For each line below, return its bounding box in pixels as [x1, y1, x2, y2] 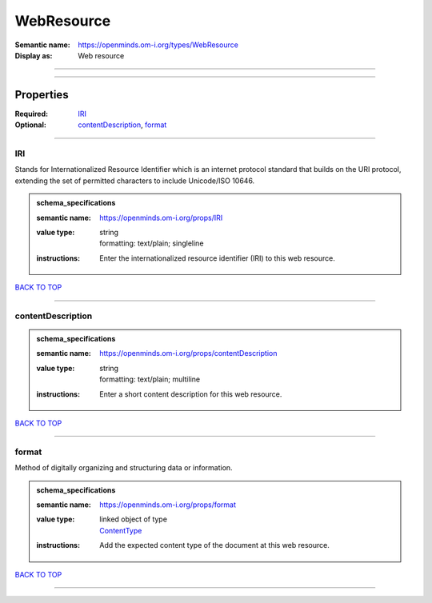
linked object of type [99, 514, 168, 524]
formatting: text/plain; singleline [99, 238, 204, 248]
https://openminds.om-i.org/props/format [99, 500, 236, 509]
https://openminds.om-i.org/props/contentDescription [99, 349, 278, 358]
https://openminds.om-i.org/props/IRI [99, 213, 223, 222]
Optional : [14, 120, 47, 130]
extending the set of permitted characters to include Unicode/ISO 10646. [14, 176, 255, 186]
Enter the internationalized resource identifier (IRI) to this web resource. [99, 253, 335, 263]
